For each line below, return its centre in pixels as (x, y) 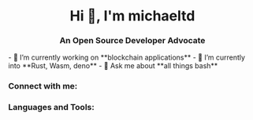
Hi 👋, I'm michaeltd (132, 16)
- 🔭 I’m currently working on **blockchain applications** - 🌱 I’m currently (127, 57)
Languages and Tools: (51, 107)
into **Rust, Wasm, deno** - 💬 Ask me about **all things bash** (113, 66)
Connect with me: (43, 86)
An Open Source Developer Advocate (132, 41)
